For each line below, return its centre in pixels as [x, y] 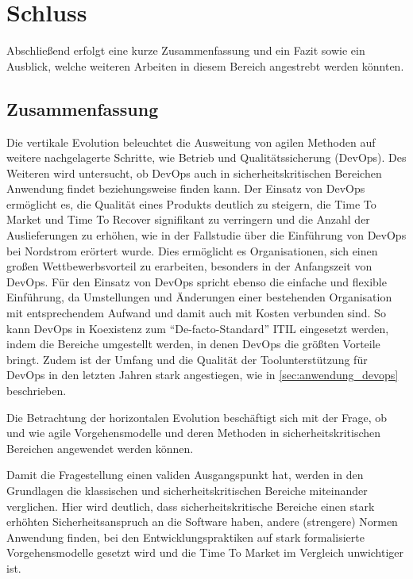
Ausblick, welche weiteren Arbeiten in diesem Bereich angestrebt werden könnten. [205, 65]
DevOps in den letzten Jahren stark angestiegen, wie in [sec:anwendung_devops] [203, 375]
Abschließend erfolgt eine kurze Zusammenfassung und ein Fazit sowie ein [186, 50]
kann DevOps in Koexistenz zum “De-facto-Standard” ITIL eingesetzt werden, [198, 328]
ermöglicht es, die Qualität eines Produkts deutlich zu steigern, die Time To [191, 203]
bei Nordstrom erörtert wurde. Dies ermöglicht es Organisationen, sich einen [192, 250]
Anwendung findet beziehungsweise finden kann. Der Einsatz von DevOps [186, 188]
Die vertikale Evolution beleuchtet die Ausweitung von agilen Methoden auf [191, 142]
